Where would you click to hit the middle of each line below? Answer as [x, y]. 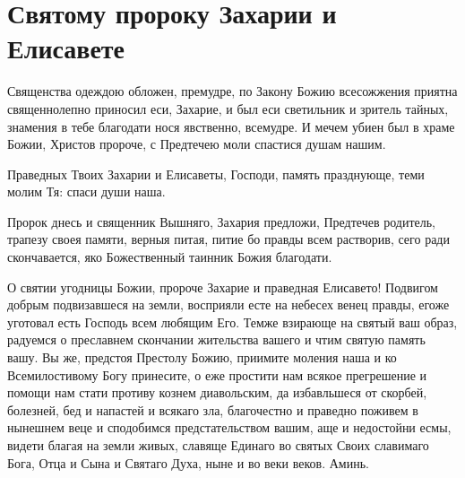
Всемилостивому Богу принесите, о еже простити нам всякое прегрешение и [217, 374]
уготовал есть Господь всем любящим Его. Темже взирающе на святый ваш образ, [232, 322]
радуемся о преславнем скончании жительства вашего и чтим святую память [216, 339]
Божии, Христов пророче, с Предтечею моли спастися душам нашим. [197, 144]
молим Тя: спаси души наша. [86, 191]
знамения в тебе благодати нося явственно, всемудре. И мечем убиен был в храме [231, 126]
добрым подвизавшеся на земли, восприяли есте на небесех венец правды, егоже [228, 304]
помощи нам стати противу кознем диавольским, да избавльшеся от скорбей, [217, 392]
